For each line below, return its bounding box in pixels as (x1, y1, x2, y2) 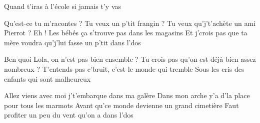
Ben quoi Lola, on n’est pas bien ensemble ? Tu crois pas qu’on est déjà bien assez (4, 54, 256, 64)
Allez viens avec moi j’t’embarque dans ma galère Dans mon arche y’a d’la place (4, 90, 250, 101)
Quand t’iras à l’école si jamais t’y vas (4, 1, 121, 11)
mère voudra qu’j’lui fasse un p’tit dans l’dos (4, 37, 141, 47)
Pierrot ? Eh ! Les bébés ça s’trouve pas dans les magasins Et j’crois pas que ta (4, 27, 247, 38)
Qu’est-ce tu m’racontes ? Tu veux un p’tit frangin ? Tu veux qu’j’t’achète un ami (4, 17, 256, 28)
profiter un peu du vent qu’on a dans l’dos (4, 110, 133, 120)
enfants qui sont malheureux (4, 73, 91, 84)
